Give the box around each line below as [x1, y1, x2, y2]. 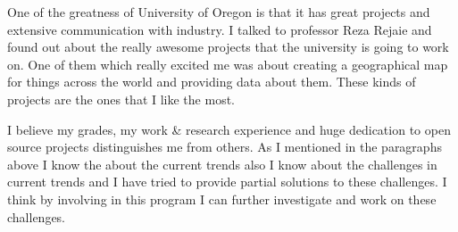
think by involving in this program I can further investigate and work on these [7, 189, 437, 208]
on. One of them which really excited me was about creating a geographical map [7, 54, 448, 73]
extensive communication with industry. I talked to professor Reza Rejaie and [7, 20, 432, 38]
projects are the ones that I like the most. [7, 89, 235, 108]
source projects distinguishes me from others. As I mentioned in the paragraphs [7, 137, 442, 156]
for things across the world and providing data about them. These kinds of [7, 72, 416, 91]
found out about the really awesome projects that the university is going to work [7, 37, 449, 56]
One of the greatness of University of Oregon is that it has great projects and [7, 3, 430, 21]
